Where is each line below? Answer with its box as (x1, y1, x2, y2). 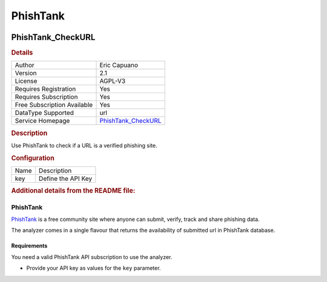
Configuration (11, 154, 54, 162)
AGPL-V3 (99, 77, 126, 85)
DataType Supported (15, 109, 74, 117)
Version (15, 69, 37, 77)
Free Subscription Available (15, 100, 93, 109)
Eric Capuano (99, 61, 139, 70)
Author (15, 61, 35, 70)
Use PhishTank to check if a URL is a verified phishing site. (11, 142, 157, 149)
